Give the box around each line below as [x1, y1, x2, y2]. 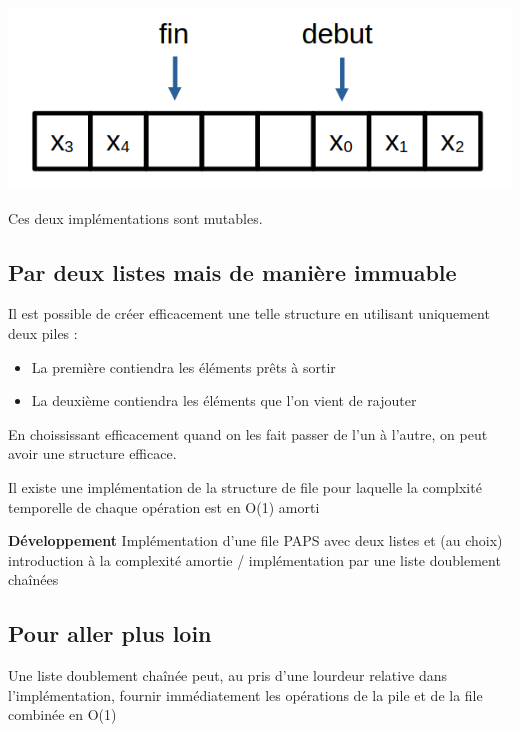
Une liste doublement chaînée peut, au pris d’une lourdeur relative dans [8, 665, 448, 686]
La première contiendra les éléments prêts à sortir [31, 356, 336, 377]
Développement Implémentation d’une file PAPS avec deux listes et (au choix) [8, 530, 503, 551]
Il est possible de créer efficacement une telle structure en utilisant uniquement [8, 303, 490, 324]
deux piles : [8, 323, 78, 344]
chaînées [8, 569, 59, 590]
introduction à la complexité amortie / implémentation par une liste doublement [8, 549, 501, 570]
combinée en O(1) [8, 704, 117, 725]
